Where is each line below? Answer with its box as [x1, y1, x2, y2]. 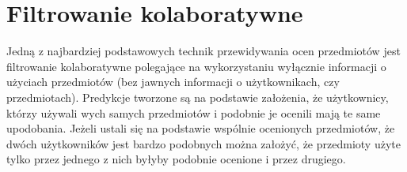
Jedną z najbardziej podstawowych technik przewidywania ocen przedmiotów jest [6, 43, 401, 59]
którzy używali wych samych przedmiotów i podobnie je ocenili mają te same [6, 104, 381, 121]
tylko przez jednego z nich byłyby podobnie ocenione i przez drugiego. [6, 151, 346, 167]
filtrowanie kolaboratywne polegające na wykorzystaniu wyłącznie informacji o [6, 58, 386, 74]
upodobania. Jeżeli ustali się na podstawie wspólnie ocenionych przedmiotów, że [6, 120, 395, 136]
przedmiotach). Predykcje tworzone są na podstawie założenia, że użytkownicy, [6, 88, 389, 105]
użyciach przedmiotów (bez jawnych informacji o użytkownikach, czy [6, 73, 340, 90]
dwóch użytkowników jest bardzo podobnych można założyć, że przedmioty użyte [6, 135, 401, 151]
